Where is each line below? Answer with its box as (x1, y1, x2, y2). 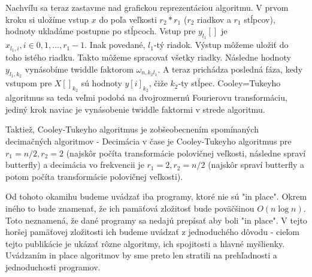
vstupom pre (5, 77, 52, 89)
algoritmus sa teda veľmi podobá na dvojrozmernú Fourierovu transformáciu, (5, 91, 287, 104)
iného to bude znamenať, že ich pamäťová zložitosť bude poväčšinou (5, 202, 255, 214)
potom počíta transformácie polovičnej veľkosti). (5, 170, 183, 182)
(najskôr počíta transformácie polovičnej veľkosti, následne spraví (66, 146, 306, 159)
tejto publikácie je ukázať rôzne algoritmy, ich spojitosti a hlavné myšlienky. (5, 237, 285, 249)
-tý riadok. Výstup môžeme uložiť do (153, 38, 289, 51)
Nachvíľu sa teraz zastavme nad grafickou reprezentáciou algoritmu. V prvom (5, 1, 289, 13)
